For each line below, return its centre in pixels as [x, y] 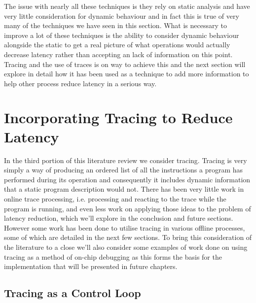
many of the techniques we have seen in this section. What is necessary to [116, 25]
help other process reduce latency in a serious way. [80, 83]
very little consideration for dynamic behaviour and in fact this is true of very [122, 16]
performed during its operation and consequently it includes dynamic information [127, 179]
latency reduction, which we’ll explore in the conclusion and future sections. [119, 218]
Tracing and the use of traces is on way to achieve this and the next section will [125, 64]
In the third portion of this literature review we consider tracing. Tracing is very [126, 160]
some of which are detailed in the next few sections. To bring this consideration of [128, 237]
